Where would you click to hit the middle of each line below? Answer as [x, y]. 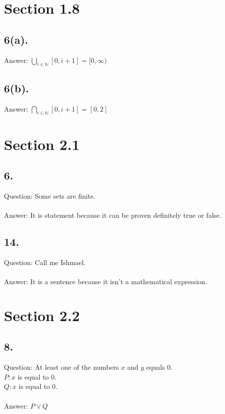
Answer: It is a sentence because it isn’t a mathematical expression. [106, 281]
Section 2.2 [42, 315]
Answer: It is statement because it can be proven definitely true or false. [113, 215]
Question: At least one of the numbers [61, 367]
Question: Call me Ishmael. [45, 262]
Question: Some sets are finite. [50, 195]
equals [155, 367]
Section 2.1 [42, 144]
